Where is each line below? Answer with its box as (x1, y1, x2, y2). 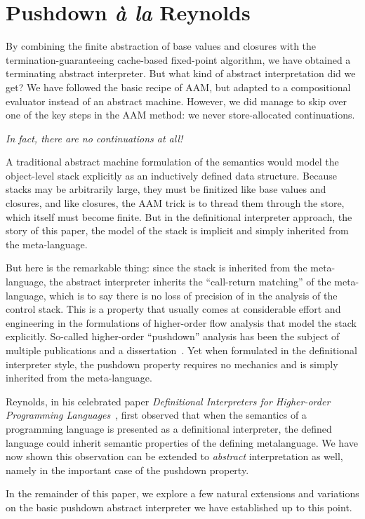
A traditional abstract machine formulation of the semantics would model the (6, 154, 339, 169)
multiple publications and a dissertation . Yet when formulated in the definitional (6, 343, 357, 357)
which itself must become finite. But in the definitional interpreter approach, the (6, 209, 352, 224)
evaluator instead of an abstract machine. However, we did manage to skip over (6, 93, 347, 108)
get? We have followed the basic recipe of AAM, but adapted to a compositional (6, 79, 351, 94)
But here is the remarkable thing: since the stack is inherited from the (6, 260, 307, 275)
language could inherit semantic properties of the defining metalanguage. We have (6, 435, 358, 450)
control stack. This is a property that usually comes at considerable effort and (6, 302, 341, 316)
